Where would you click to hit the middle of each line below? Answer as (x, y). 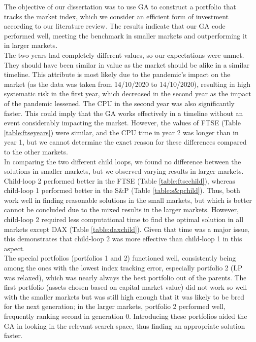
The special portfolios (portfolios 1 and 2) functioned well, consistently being (120, 258)
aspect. (15, 248)
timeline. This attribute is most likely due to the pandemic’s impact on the (117, 74)
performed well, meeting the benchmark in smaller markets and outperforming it (126, 35)
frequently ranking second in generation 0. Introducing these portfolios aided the (126, 316)
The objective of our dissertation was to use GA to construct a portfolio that (120, 6)
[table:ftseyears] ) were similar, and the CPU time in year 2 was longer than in (121, 132)
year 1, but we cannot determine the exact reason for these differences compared (125, 142)
